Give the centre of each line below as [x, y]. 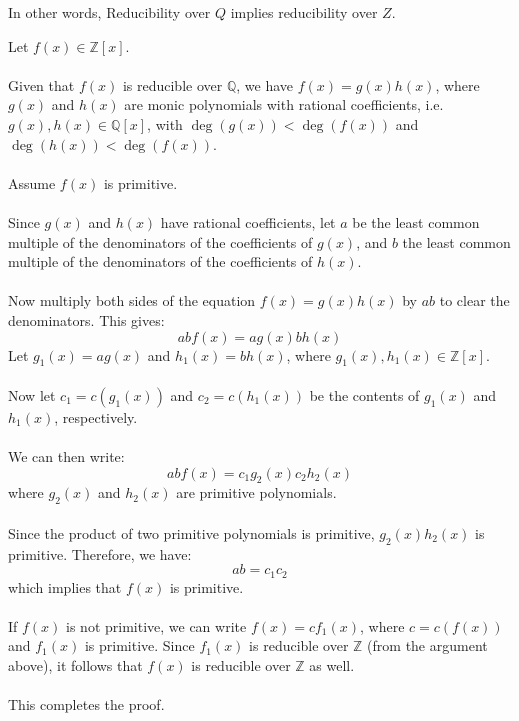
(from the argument [427, 645]
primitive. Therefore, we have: [100, 553]
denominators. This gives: [86, 319]
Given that [41, 84]
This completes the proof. [86, 704]
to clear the [474, 300]
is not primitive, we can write [156, 625]
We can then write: [66, 456]
